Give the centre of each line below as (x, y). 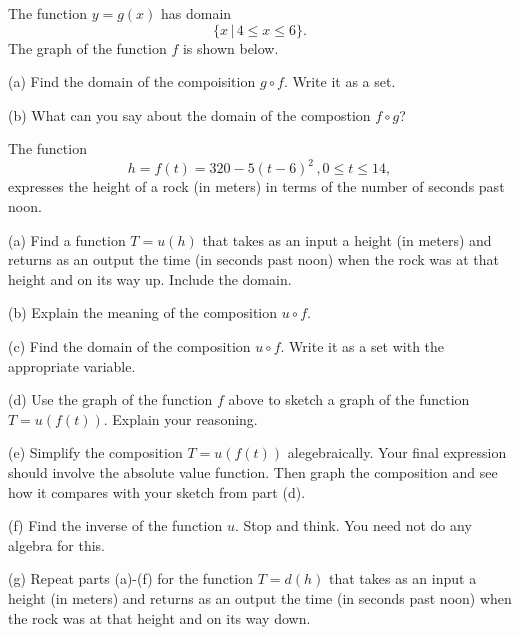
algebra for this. (57, 544)
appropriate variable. (72, 365)
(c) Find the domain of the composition (129, 346)
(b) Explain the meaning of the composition (143, 312)
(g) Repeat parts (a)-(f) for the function (130, 578)
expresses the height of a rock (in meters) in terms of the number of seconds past (256, 186)
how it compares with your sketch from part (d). (157, 491)
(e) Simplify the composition (95, 452)
